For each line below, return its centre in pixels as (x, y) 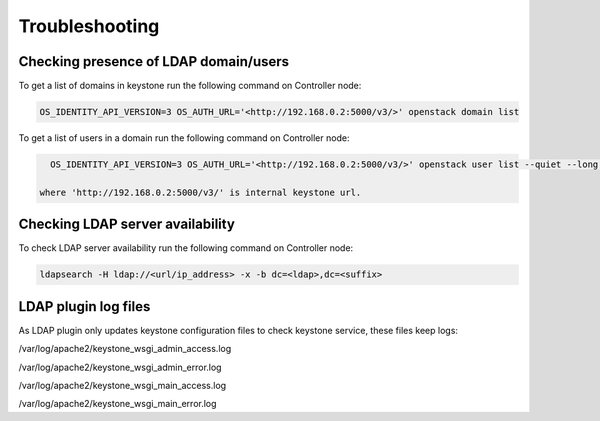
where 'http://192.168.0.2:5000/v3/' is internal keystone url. (200, 192)
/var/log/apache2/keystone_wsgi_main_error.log (117, 404)
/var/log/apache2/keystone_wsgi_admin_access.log (125, 349)
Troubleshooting (89, 26)
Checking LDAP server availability (126, 224)
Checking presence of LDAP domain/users (154, 61)
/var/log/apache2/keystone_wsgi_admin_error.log (120, 367)
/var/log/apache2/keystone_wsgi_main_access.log (122, 385)
